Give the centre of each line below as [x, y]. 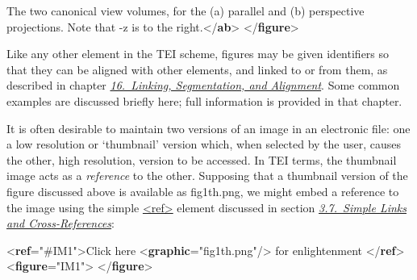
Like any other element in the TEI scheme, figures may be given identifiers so [198, 54]
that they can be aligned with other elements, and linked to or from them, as [197, 69]
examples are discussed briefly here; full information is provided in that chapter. [204, 100]
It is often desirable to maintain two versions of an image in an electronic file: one [208, 128]
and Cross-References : [60, 223]
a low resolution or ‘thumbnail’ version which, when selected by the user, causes [204, 144]
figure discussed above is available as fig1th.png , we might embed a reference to [203, 191]
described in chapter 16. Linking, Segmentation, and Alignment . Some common [203, 85]
